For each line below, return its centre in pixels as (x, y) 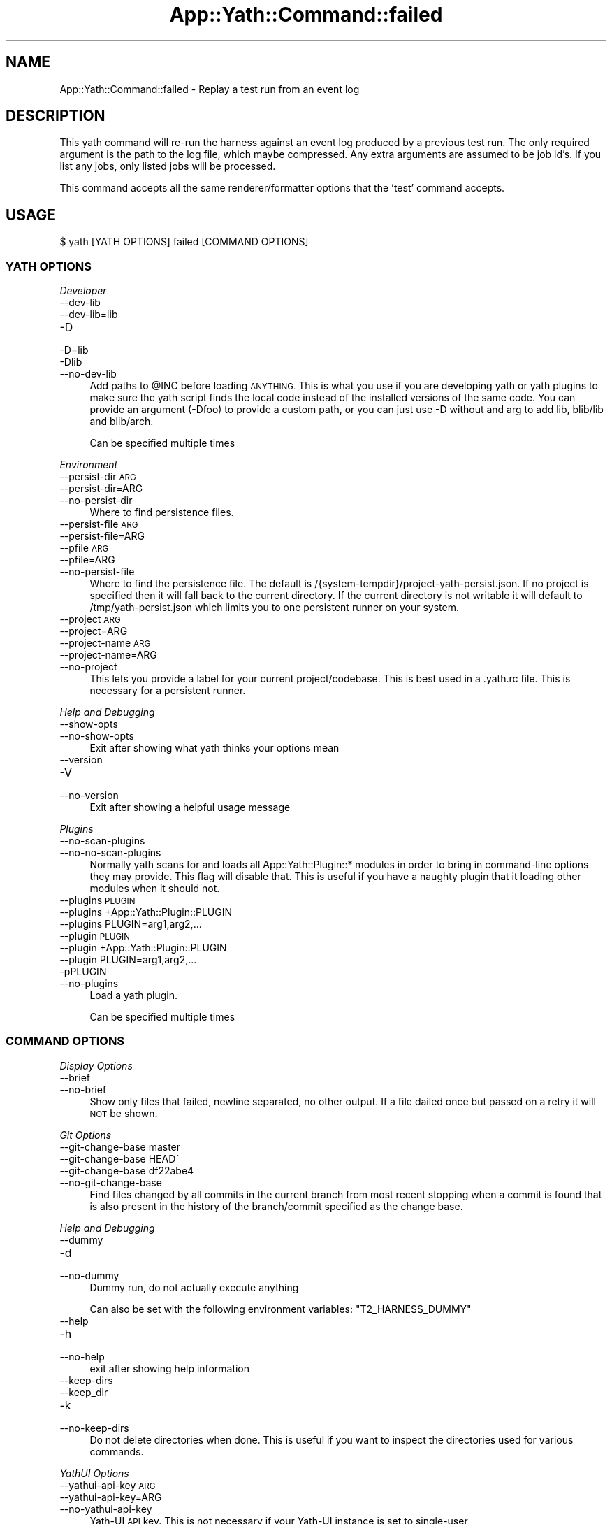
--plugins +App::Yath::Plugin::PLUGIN (146, 912)
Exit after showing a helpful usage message (190, 807)
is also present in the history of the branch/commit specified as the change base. (276, 1206)
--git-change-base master (120, 1146)
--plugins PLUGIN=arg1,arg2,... (131, 924)
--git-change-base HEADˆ (120, 1158)
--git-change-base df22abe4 (127, 1170)
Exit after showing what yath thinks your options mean (214, 748)
